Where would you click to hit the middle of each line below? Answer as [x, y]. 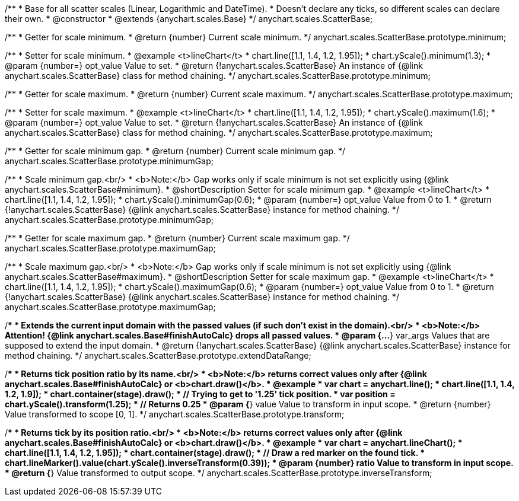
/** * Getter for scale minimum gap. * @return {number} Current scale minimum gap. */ [175, 151]
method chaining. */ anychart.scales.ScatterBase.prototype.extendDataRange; [158, 355]
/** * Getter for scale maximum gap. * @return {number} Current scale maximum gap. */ [177, 238]
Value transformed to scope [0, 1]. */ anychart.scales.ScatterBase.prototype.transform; [175, 414]
